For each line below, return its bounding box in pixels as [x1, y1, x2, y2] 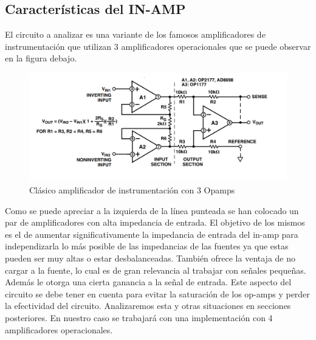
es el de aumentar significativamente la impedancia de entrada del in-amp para [5, 227, 298, 240]
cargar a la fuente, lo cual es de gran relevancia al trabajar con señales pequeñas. [5, 263, 306, 276]
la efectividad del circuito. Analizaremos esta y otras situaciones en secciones [5, 299, 291, 312]
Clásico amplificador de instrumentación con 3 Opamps [29, 184, 235, 196]
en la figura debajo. [5, 52, 77, 64]
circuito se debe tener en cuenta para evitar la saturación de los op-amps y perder [5, 287, 310, 300]
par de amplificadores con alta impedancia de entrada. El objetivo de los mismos [5, 216, 305, 229]
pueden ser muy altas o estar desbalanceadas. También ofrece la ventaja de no [5, 252, 296, 264]
